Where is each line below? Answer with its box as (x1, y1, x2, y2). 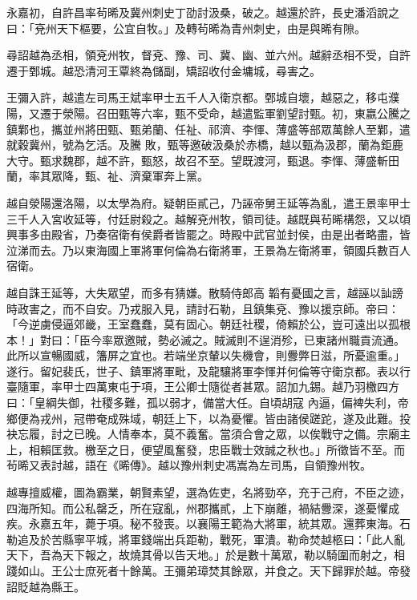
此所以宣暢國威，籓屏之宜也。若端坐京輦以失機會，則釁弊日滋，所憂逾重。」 (6, 347, 405, 364)
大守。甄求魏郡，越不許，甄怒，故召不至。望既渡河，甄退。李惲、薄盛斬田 (6, 151, 399, 168)
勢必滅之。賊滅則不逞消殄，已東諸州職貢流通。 (157, 331, 405, 348)
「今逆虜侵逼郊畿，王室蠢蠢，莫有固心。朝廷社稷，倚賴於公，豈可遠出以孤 (6, 316, 399, 332)
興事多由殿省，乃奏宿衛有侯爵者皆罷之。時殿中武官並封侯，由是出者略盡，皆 (6, 226, 411, 243)
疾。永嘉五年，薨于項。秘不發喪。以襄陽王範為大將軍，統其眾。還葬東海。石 (6, 515, 411, 532)
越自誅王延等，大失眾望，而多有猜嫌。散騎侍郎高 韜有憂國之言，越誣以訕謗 (6, 284, 403, 300)
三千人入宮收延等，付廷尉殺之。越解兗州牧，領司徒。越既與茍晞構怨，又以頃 (6, 210, 411, 227)
